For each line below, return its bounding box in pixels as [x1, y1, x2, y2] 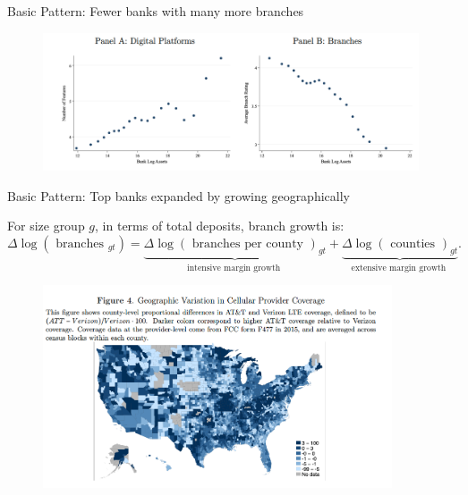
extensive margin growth [351, 263, 447, 273]
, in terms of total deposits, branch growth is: [95, 216, 345, 235]
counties [390, 237, 436, 250]
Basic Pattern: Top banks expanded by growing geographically [7, 186, 350, 205]
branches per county [191, 237, 303, 250]
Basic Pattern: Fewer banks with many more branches [7, 2, 304, 20]
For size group [7, 216, 85, 235]
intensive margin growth [186, 263, 281, 273]
